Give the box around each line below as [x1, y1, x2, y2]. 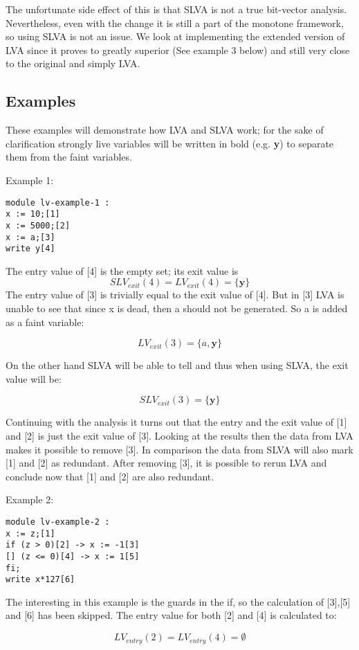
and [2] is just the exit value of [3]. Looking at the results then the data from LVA [6, 428, 353, 442]
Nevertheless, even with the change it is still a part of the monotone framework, [6, 15, 344, 30]
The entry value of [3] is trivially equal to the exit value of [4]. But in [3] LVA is [6, 287, 344, 302]
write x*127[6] [6, 575, 75, 585]
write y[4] [6, 244, 55, 254]
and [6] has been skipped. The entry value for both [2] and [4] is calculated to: [6, 608, 337, 622]
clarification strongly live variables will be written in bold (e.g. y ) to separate [6, 136, 334, 150]
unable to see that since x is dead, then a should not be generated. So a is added [6, 301, 348, 316]
